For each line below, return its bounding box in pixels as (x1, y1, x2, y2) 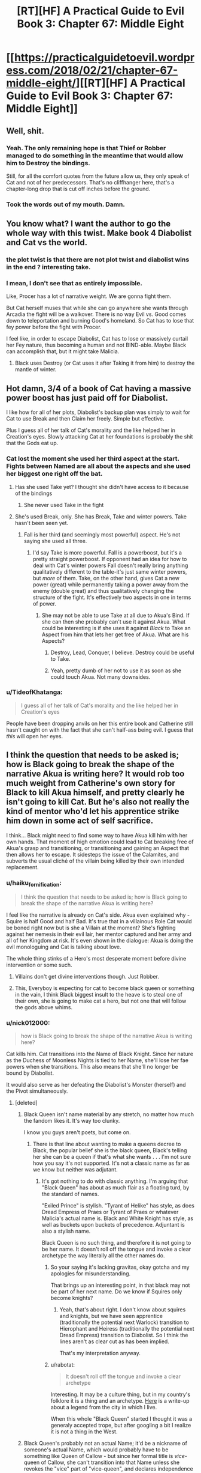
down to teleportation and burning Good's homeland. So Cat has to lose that (6, 317, 194, 324)
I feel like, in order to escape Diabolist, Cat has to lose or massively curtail (6, 335, 188, 342)
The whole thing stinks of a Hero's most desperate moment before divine (6, 955, 187, 962)
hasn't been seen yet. (14, 519, 69, 526)
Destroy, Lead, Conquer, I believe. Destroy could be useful (50, 649, 194, 656)
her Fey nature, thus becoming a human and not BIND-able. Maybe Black (6, 341, 187, 349)
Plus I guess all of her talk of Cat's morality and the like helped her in (6, 427, 175, 434)
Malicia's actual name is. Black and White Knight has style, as (41, 1215, 193, 1222)
